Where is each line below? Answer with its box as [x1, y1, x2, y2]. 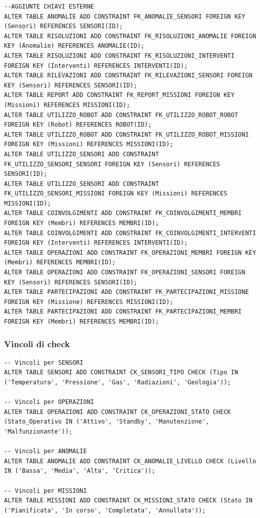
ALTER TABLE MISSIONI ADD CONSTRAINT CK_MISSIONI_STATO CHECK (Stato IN [4, 497, 252, 504]
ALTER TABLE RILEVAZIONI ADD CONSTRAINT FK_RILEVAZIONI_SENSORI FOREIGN [4, 72, 252, 79]
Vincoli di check [4, 337, 70, 350]
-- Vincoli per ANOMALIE [4, 448, 87, 455]
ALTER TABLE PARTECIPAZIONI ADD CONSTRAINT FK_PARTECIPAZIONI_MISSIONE [4, 288, 249, 296]
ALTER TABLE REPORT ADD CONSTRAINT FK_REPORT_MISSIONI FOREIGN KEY [4, 91, 235, 99]
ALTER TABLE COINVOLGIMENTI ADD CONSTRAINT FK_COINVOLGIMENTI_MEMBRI [4, 210, 242, 217]
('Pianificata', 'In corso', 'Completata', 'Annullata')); [4, 506, 206, 514]
